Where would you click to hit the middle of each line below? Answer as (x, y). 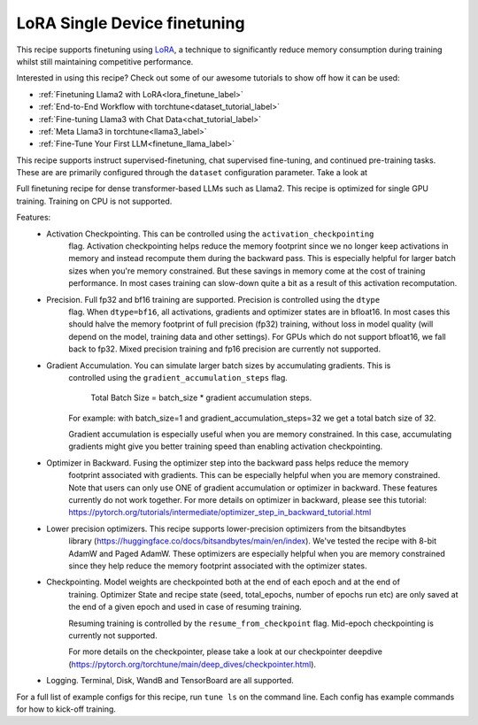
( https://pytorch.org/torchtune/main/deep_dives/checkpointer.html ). (193, 664)
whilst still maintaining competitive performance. (105, 61)
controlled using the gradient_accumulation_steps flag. (178, 377)
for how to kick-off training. (66, 709)
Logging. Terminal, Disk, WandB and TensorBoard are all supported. (170, 681)
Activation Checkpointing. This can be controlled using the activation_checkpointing (210, 234)
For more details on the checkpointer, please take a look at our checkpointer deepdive (225, 652)
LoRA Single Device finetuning (131, 23)
